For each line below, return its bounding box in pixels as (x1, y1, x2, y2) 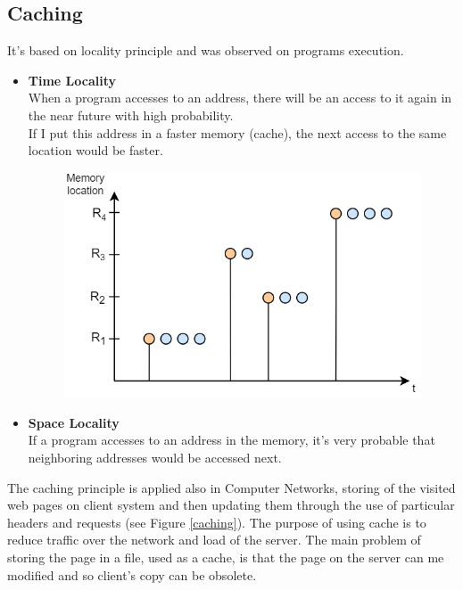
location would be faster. (28, 141, 163, 160)
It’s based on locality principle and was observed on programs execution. (7, 41, 404, 60)
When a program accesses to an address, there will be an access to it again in (28, 88, 452, 107)
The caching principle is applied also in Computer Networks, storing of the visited (7, 478, 456, 496)
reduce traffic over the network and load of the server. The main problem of (7, 530, 421, 549)
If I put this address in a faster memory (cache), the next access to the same (28, 123, 447, 142)
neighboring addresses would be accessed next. (28, 448, 282, 467)
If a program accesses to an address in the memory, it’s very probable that (28, 430, 435, 449)
